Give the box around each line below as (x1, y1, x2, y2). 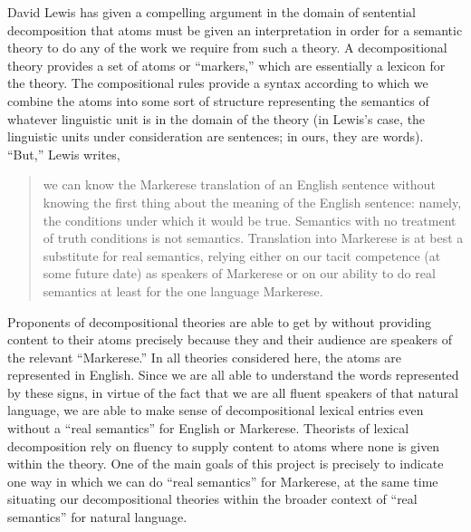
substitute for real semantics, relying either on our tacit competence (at (43, 246, 441, 265)
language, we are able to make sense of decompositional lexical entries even (7, 401, 424, 420)
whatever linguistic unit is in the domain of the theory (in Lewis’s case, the (7, 109, 426, 128)
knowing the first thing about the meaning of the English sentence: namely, (43, 192, 462, 211)
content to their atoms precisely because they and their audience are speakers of (7, 330, 452, 349)
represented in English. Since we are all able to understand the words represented (7, 365, 459, 384)
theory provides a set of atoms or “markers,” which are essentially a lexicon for (7, 55, 446, 74)
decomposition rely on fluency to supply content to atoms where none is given (7, 436, 440, 455)
